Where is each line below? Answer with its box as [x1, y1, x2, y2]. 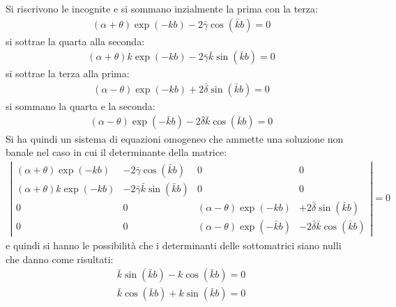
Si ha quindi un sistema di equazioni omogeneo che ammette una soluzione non [6, 131, 344, 145]
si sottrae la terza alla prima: [6, 66, 130, 81]
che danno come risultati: [6, 251, 114, 266]
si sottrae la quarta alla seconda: [6, 33, 145, 48]
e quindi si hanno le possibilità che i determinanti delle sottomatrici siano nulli [6, 238, 342, 253]
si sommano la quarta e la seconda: [6, 98, 155, 113]
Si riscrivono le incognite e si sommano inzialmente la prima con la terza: [6, 1, 318, 15]
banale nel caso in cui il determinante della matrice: [6, 145, 227, 159]
